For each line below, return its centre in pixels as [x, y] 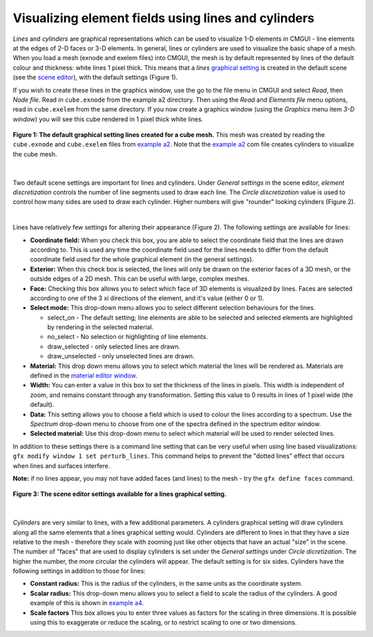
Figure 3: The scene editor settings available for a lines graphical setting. [120, 494]
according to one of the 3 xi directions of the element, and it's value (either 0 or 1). [147, 298]
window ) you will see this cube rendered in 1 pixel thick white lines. [108, 119]
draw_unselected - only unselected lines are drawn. [121, 356]
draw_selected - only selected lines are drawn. [114, 347]
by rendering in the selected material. [101, 327]
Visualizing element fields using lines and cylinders [164, 18]
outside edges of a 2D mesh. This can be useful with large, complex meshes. [140, 279]
